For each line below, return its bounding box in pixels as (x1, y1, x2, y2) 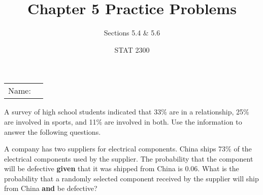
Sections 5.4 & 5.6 (104, 27, 160, 38)
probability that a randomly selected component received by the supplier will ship (4, 173, 259, 183)
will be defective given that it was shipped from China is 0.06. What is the (4, 163, 239, 174)
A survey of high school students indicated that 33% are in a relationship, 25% (4, 106, 249, 117)
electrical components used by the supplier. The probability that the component (4, 153, 253, 164)
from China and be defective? (4, 183, 97, 193)
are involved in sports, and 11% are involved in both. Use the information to (4, 116, 242, 127)
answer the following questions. (4, 126, 101, 137)
